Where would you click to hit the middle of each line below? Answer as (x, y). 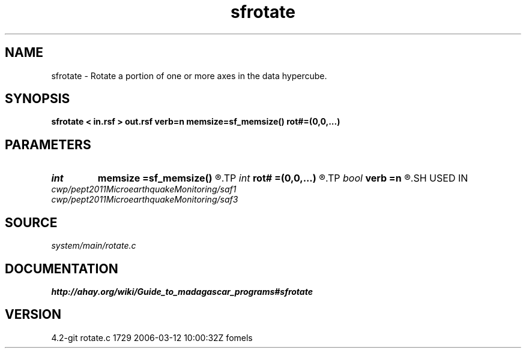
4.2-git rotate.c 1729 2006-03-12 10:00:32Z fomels (152, 337)
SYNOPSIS (38, 99)
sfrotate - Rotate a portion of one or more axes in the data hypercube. (189, 76)
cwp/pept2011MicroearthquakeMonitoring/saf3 (145, 200)
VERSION (33, 315)
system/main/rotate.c (94, 246)
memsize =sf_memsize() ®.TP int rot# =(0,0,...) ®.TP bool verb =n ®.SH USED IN (283, 178)
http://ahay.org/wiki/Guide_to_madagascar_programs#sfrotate (182, 291)
